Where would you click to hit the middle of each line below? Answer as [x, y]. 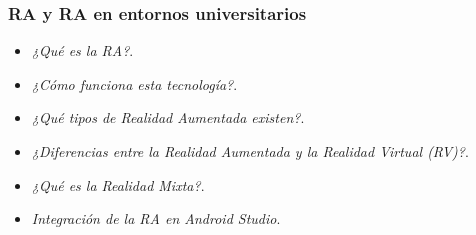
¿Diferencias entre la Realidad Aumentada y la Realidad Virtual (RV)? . [250, 151]
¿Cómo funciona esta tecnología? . [134, 83]
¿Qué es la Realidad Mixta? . [118, 184]
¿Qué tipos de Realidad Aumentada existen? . [168, 117]
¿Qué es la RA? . [82, 50]
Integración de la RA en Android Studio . [156, 218]
